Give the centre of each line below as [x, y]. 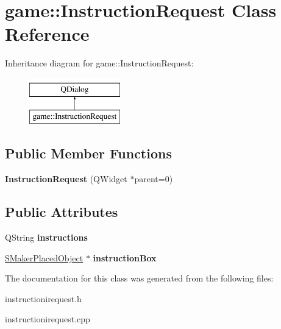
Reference [47, 34]
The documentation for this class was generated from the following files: [139, 278]
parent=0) [154, 179]
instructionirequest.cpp [48, 319]
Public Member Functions [88, 153]
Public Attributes [62, 212]
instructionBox [125, 257]
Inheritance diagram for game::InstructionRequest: [99, 63]
